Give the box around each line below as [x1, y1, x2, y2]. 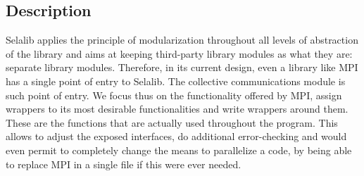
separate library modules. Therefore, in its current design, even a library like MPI [6, 60, 358, 75]
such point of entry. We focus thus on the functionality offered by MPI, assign [6, 87, 342, 102]
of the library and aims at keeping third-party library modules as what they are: [6, 46, 353, 61]
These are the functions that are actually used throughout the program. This [6, 115, 338, 130]
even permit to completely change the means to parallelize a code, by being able [6, 142, 352, 157]
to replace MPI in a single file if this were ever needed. [6, 156, 241, 171]
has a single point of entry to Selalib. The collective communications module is [6, 73, 346, 88]
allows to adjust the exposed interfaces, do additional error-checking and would [6, 129, 347, 144]
